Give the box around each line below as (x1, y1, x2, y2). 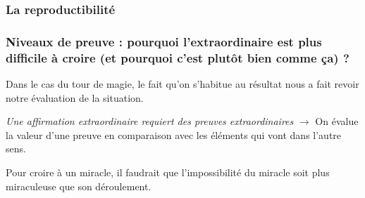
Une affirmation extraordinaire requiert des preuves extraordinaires (6, 114, 294, 128)
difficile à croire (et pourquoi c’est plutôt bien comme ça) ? (6, 48, 349, 66)
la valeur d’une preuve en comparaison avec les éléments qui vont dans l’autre (6, 127, 342, 142)
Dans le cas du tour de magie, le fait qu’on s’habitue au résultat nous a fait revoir (6, 76, 359, 91)
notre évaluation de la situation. (6, 90, 144, 105)
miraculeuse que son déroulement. (6, 178, 151, 193)
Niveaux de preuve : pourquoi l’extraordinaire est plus (6, 32, 322, 50)
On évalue (315, 114, 359, 128)
